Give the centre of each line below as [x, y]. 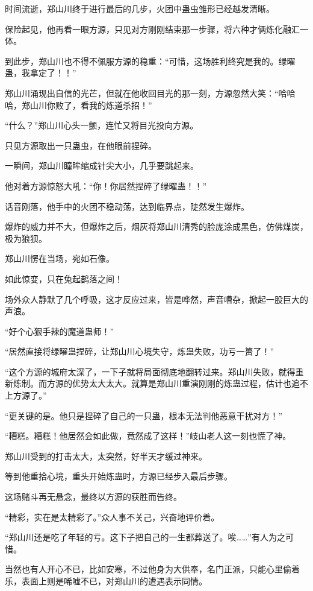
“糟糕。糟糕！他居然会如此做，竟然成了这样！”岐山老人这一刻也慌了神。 [148, 436]
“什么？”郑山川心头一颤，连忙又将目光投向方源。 [102, 125]
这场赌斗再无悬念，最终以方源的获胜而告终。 [93, 497]
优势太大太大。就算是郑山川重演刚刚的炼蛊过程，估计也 [181, 383]
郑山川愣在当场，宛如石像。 [60, 258]
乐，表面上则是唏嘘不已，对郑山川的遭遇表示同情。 [106, 581]
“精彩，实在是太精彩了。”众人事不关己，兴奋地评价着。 [112, 517]
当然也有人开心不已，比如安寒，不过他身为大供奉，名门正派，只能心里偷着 [152, 569]
